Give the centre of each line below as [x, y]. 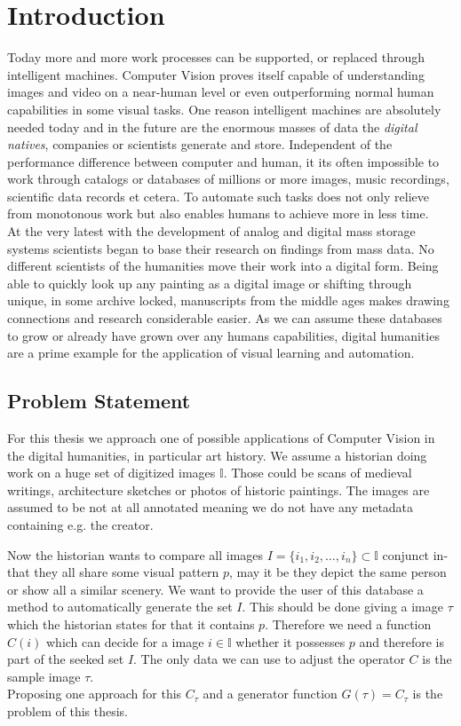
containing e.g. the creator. [80, 524]
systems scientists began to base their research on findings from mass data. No [221, 248]
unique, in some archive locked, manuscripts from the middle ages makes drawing [228, 300]
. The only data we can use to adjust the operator [269, 659]
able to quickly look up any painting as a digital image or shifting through [210, 283]
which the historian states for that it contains [131, 623]
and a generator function [270, 694]
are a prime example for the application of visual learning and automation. [211, 353]
